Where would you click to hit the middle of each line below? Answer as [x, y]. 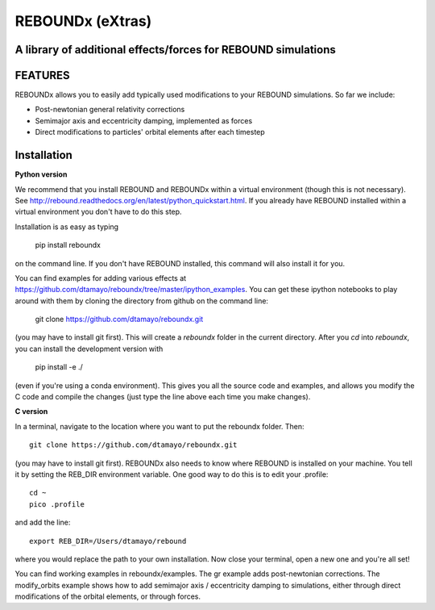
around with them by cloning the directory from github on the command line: [142, 301]
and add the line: [43, 522]
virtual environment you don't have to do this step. [98, 212]
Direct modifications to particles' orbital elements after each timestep [150, 132]
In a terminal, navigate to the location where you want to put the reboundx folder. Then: [160, 426]
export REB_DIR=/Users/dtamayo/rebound [108, 541]
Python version [41, 174]
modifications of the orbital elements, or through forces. [108, 596]
